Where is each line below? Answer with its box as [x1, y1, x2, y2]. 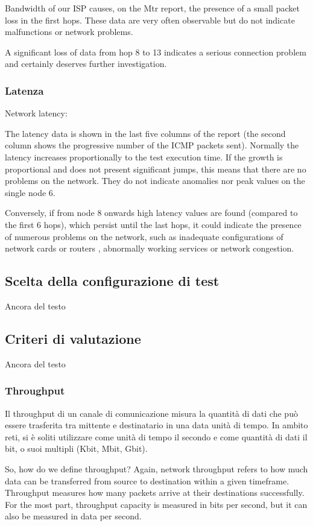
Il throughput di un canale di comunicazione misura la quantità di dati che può [5, 407, 298, 419]
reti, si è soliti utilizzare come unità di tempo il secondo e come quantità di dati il [5, 430, 308, 443]
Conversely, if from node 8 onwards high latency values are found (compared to [5, 206, 298, 219]
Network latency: [5, 107, 68, 119]
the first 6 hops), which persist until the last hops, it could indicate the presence [5, 218, 302, 230]
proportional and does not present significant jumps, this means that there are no [5, 162, 306, 175]
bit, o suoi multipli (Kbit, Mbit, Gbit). [5, 442, 148, 455]
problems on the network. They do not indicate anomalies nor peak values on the [5, 174, 305, 187]
